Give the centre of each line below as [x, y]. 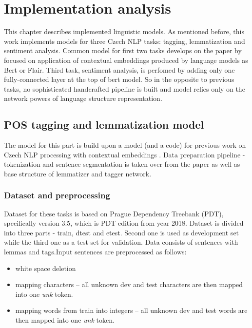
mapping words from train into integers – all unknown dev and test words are [131, 310]
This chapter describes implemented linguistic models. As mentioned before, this [124, 31]
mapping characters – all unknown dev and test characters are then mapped [129, 284]
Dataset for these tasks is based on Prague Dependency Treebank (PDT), [114, 213]
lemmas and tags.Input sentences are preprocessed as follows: [95, 252]
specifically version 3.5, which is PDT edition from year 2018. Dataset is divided [124, 223]
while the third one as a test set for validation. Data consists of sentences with [121, 242]
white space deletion [46, 268]
